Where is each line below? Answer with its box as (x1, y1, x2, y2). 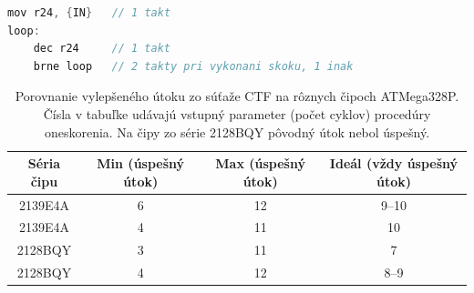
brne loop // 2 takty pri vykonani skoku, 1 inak (33, 59, 354, 73)
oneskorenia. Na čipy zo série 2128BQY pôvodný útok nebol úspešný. (44, 122, 430, 141)
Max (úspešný (215, 154, 305, 173)
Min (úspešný (97, 154, 185, 173)
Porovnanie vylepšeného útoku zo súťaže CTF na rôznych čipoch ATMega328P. (15, 86, 459, 106)
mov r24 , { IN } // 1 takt (7, 6, 171, 19)
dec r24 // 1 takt (33, 42, 170, 56)
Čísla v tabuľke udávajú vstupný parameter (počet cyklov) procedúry (43, 104, 431, 123)
